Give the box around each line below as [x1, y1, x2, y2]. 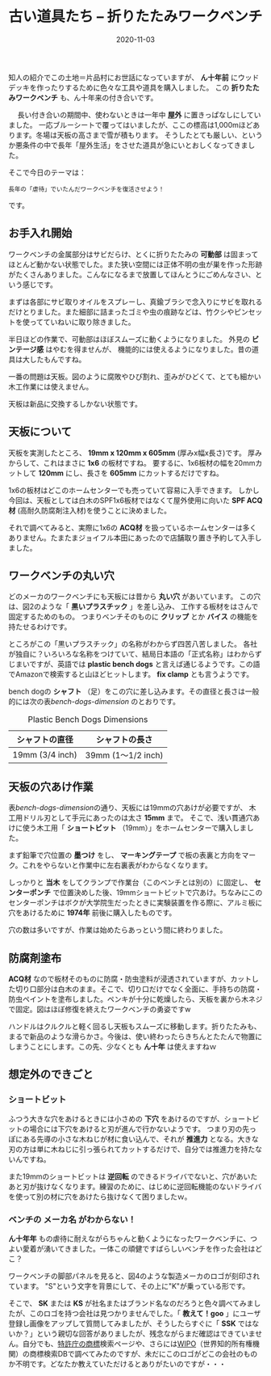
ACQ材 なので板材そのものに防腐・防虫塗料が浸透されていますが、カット [8, 974, 252, 983]
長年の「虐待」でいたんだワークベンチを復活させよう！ [8, 185, 165, 193]
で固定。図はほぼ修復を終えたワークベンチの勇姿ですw [8, 1004, 191, 1014]
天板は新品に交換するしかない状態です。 [8, 399, 143, 408]
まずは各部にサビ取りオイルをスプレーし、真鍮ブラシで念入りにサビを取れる [8, 297, 263, 306]
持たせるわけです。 [8, 622, 72, 631]
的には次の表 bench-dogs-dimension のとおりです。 [8, 697, 180, 707]
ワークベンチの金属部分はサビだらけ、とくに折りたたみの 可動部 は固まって [8, 249, 259, 259]
